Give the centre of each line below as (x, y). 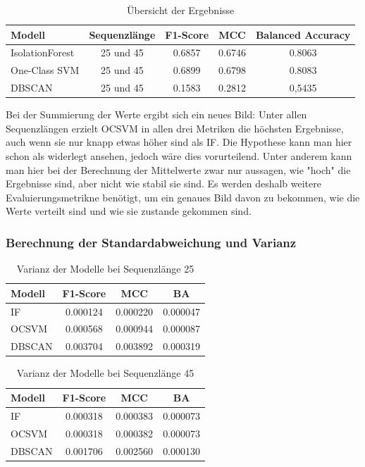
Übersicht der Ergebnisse (181, 10)
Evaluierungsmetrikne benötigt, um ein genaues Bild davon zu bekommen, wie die (183, 197)
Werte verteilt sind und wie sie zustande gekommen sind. (129, 211)
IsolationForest (43, 52)
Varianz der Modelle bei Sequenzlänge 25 (105, 269)
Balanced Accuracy (303, 34)
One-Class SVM (45, 70)
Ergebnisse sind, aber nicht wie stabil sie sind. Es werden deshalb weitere (163, 183)
